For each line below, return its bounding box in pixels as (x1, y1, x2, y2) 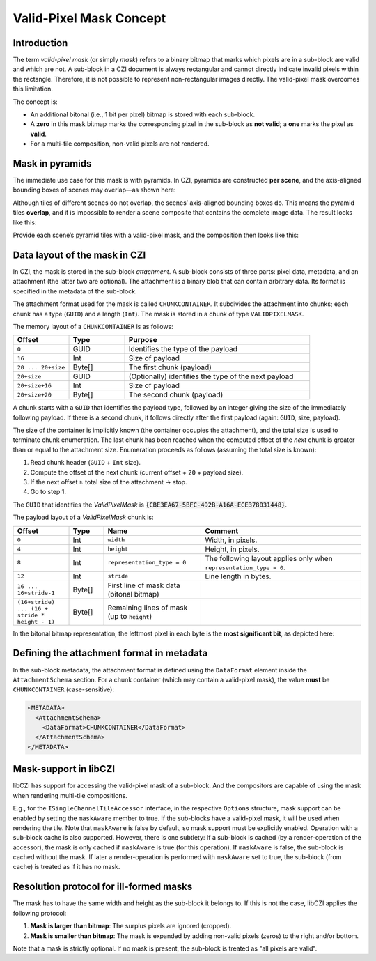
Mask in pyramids (13, 157, 92, 169)
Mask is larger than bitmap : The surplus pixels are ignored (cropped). (30, 922, 232, 930)
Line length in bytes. (205, 571, 272, 581)
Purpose (128, 335, 158, 345)
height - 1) (17, 617, 55, 625)
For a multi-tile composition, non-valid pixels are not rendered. (30, 139, 210, 148)
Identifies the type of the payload (128, 344, 238, 354)
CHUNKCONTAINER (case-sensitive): (13, 685, 115, 693)
